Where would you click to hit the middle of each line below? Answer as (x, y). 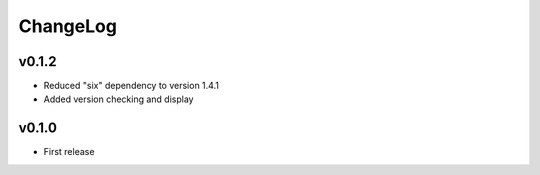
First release (69, 152)
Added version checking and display (118, 99)
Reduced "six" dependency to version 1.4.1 (131, 86)
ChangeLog (67, 26)
